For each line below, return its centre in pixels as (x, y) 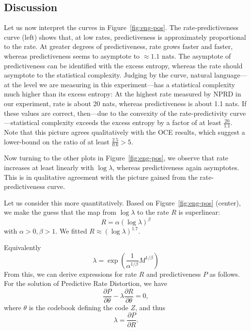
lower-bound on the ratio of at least (57, 141)
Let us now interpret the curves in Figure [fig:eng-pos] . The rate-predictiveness (121, 27)
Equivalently (23, 247)
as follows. (225, 274)
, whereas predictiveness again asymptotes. (176, 167)
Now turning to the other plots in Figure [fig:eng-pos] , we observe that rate (116, 158)
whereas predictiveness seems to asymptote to (72, 55)
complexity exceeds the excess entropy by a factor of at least (131, 122)
